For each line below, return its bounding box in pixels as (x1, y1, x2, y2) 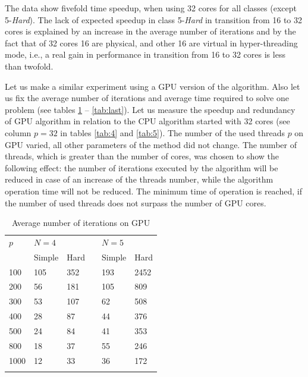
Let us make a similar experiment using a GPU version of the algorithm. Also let (5, 80, 300, 92)
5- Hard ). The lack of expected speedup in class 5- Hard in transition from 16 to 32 (5, 13, 303, 26)
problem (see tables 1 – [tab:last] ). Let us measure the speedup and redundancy (5, 103, 296, 115)
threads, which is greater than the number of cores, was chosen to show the (5, 150, 279, 162)
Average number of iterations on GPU (11, 216, 150, 229)
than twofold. (5, 59, 54, 72)
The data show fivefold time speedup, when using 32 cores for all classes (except (5, 2, 297, 14)
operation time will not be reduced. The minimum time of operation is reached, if (5, 184, 302, 197)
